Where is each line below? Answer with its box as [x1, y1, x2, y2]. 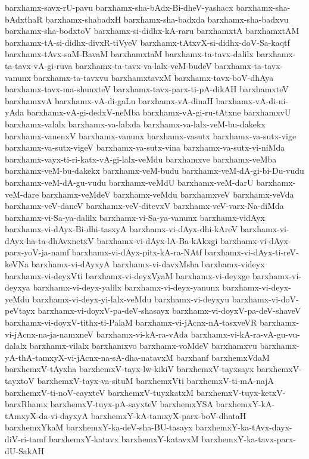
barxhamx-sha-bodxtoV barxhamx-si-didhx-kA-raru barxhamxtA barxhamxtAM [5, 24, 299, 37]
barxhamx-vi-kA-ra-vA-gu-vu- [191, 327, 301, 340]
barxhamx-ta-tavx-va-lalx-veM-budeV [75, 59, 212, 71]
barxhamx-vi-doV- [232, 292, 299, 305]
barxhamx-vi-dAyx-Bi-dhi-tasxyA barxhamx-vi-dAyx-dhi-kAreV [5, 223, 238, 235]
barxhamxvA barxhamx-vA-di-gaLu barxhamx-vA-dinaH [5, 94, 213, 107]
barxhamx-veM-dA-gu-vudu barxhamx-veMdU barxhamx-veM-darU [5, 176, 254, 188]
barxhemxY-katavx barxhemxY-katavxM [48, 432, 199, 445]
